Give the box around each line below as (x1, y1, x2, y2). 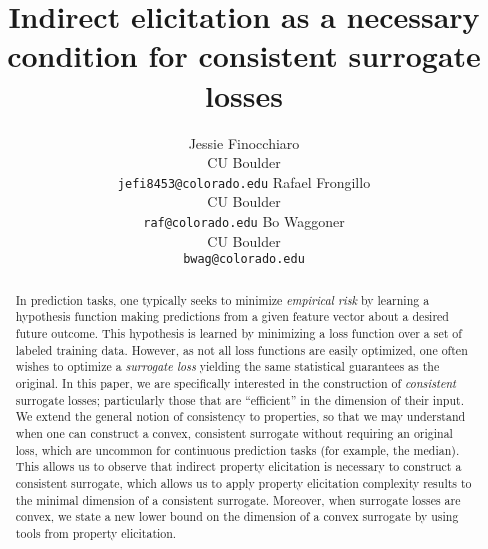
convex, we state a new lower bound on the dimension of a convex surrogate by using (15, 508, 459, 525)
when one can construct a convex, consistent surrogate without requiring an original (15, 424, 453, 441)
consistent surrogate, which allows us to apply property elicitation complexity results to (15, 474, 472, 491)
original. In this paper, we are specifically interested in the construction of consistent (15, 374, 457, 391)
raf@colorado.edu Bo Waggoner (143, 210, 345, 231)
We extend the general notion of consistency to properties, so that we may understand (15, 408, 466, 425)
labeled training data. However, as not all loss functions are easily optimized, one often (15, 341, 468, 358)
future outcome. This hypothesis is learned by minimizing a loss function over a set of (15, 324, 462, 341)
